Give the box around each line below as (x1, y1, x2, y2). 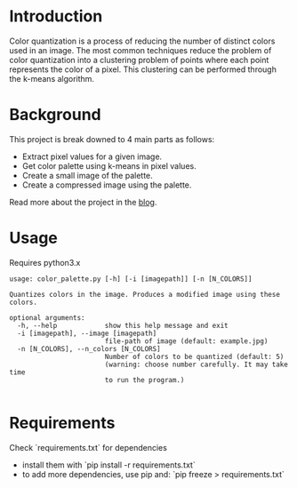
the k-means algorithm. (9, 73, 95, 84)
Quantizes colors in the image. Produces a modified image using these (9, 290, 280, 299)
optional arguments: (9, 313, 86, 322)
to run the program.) (104, 375, 185, 384)
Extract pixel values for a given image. (21, 151, 163, 162)
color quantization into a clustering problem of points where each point (9, 54, 269, 65)
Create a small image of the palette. (21, 170, 153, 180)
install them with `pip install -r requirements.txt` (21, 460, 196, 470)
